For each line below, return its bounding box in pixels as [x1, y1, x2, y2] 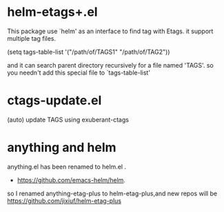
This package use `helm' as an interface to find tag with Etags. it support [7, 27, 214, 35]
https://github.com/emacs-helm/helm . [17, 175, 126, 184]
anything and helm [7, 139, 116, 155]
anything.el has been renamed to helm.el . [7, 162, 126, 171]
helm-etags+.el [7, 4, 98, 20]
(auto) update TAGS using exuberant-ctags [7, 115, 130, 124]
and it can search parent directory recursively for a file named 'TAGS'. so [7, 61, 214, 69]
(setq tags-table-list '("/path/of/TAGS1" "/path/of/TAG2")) [7, 48, 170, 56]
